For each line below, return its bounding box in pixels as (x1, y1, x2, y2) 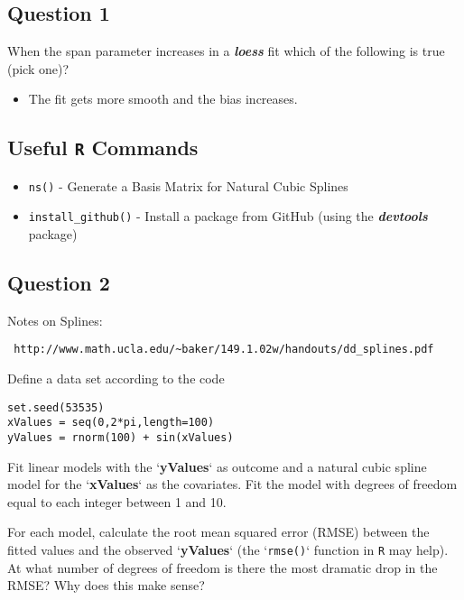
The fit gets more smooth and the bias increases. (28, 89, 298, 108)
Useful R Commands (7, 134, 199, 162)
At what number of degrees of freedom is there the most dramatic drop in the (7, 558, 438, 577)
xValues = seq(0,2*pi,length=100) (7, 416, 215, 429)
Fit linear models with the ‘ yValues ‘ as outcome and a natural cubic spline (7, 457, 427, 475)
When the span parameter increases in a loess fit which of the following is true (7, 42, 445, 60)
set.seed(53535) (7, 401, 105, 414)
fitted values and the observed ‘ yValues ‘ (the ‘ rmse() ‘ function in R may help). (7, 540, 449, 559)
